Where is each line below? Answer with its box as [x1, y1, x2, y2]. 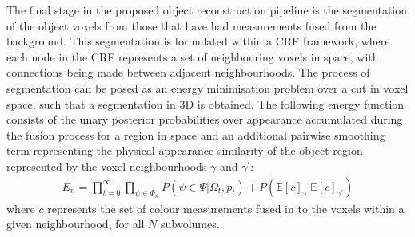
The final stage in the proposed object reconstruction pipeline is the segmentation [6, 2, 408, 18]
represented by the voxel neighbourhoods [6, 157, 207, 174]
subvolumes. [160, 215, 220, 232]
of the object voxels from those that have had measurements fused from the [6, 17, 377, 34]
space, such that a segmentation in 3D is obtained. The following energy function [6, 95, 405, 112]
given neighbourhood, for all [6, 215, 145, 232]
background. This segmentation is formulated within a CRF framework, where [6, 33, 390, 49]
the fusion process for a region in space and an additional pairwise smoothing [6, 126, 385, 143]
